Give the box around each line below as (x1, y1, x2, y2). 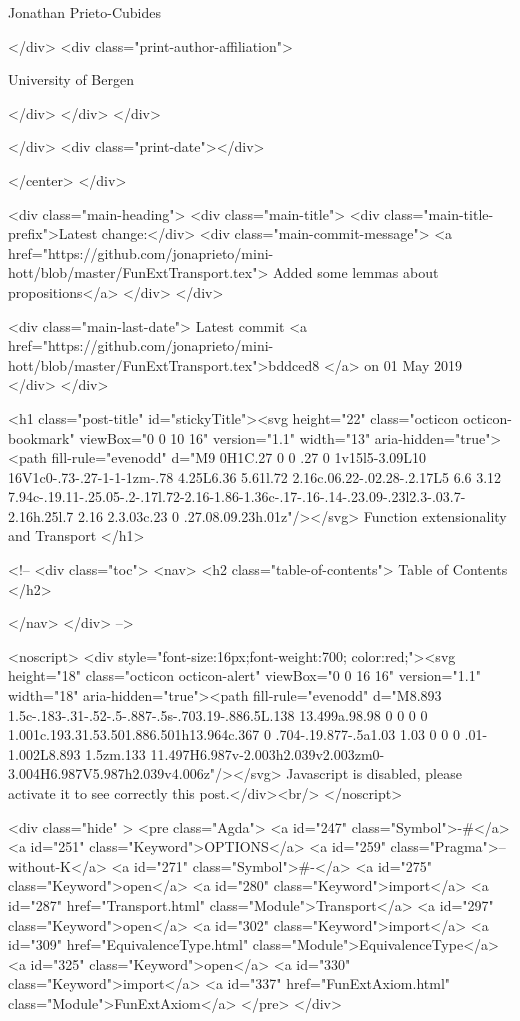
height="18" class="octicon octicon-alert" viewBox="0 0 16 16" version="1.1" (8, 665, 481, 686)
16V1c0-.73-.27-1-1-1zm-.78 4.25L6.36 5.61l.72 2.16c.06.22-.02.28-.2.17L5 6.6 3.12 (8, 466, 502, 487)
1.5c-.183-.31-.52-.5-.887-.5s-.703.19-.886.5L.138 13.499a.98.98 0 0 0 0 (8, 704, 428, 725)
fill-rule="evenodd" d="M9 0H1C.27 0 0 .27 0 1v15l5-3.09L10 (51, 447, 427, 468)
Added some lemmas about (272, 262, 439, 283)
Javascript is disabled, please (286, 763, 462, 784)
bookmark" (8, 427, 75, 448)
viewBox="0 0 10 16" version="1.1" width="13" (79, 427, 371, 448)
